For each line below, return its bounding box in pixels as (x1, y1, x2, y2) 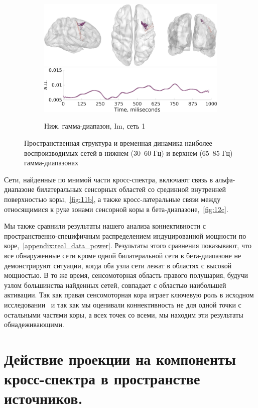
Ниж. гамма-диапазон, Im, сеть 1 (44, 121, 146, 131)
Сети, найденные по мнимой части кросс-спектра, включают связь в (4, 174, 213, 184)
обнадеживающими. (4, 319, 64, 330)
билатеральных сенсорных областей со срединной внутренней (37, 184, 226, 194)
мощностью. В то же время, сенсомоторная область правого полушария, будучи (4, 270, 248, 280)
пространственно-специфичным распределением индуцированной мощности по (4, 230, 246, 241)
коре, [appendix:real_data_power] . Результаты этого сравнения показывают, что (4, 240, 251, 251)
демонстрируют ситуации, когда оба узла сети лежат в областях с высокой (4, 260, 232, 270)
